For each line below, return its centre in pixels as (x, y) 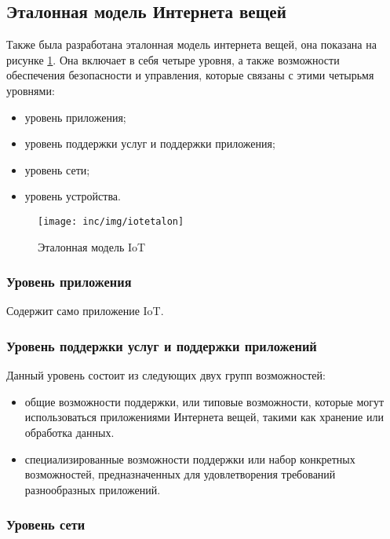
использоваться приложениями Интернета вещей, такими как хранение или (204, 417)
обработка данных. (69, 433)
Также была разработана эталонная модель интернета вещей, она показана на (191, 44)
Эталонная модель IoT (92, 246)
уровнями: (31, 90)
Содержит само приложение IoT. (85, 311)
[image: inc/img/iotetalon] (111, 221)
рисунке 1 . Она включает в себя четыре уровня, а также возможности (173, 59)
